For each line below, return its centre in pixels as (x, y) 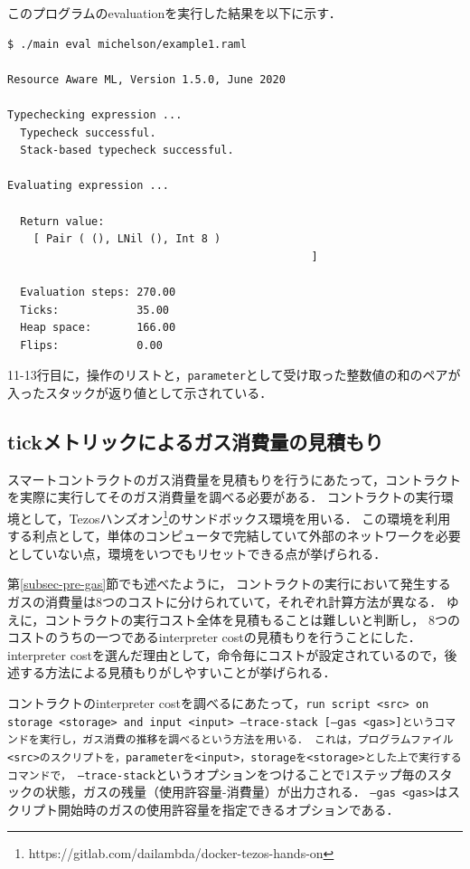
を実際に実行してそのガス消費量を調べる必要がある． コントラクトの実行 (224, 497)
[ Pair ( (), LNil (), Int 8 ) (127, 239)
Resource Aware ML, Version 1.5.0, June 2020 (146, 79)
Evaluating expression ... (88, 186)
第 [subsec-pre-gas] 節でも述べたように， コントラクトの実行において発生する (229, 584)
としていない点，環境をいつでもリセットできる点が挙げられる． (197, 553)
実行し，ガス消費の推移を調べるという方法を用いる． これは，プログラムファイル (246, 740)
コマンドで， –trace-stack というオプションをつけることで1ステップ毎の (217, 774)
